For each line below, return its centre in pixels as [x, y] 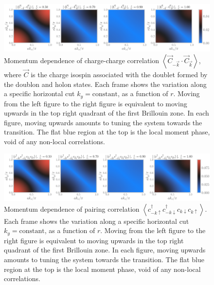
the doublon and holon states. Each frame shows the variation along [105, 84]
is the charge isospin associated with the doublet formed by [119, 74]
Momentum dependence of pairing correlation [72, 209]
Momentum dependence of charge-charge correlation [82, 60]
